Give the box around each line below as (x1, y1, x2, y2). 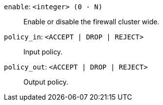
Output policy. (23, 78, 68, 86)
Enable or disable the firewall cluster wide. (23, 17, 160, 26)
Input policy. (23, 48, 63, 56)
